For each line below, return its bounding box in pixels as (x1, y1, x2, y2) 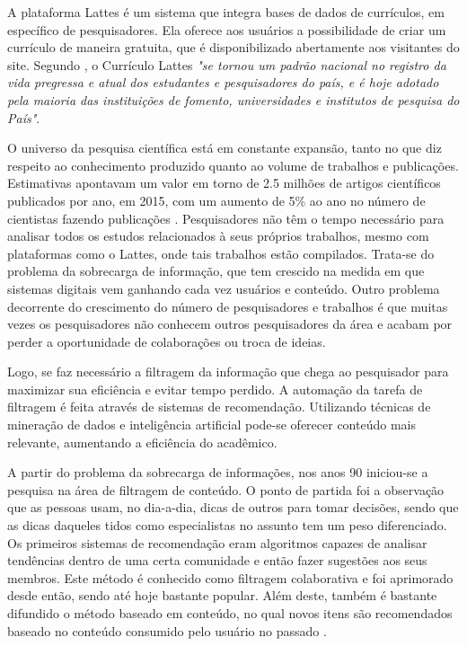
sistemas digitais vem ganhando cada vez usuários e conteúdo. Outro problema (7, 279, 440, 297)
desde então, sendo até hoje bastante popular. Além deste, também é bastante (7, 586, 437, 605)
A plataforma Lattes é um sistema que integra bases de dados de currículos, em (7, 3, 445, 21)
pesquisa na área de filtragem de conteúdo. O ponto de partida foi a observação (7, 480, 445, 499)
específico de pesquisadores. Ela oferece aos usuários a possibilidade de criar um (7, 20, 446, 39)
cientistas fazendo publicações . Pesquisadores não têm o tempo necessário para (7, 208, 445, 227)
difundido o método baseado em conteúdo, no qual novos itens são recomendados (7, 604, 453, 622)
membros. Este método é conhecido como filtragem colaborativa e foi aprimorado (7, 568, 454, 587)
